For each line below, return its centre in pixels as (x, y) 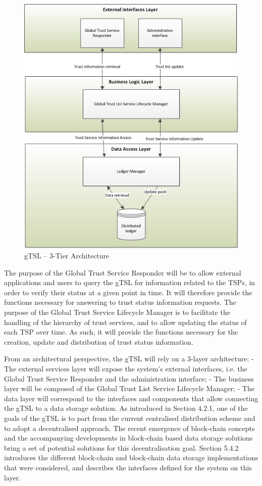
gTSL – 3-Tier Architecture (67, 256)
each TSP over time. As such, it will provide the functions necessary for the (121, 332)
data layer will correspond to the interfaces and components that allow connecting (131, 398)
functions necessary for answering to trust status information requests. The (120, 302)
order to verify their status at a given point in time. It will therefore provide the (128, 292)
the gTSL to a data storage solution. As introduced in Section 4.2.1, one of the (126, 408)
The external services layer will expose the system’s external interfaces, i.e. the (126, 368)
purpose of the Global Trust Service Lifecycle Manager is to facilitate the (117, 312)
